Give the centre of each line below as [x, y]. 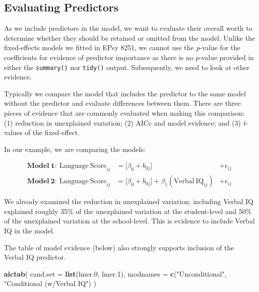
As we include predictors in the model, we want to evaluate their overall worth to [128, 28]
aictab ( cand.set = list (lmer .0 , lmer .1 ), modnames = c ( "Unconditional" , [115, 273]
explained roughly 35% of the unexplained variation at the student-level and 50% [128, 211]
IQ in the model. [29, 231]
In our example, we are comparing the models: [75, 149]
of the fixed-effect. [52, 132]
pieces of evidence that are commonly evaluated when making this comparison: [124, 113]
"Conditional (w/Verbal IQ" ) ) [50, 283]
